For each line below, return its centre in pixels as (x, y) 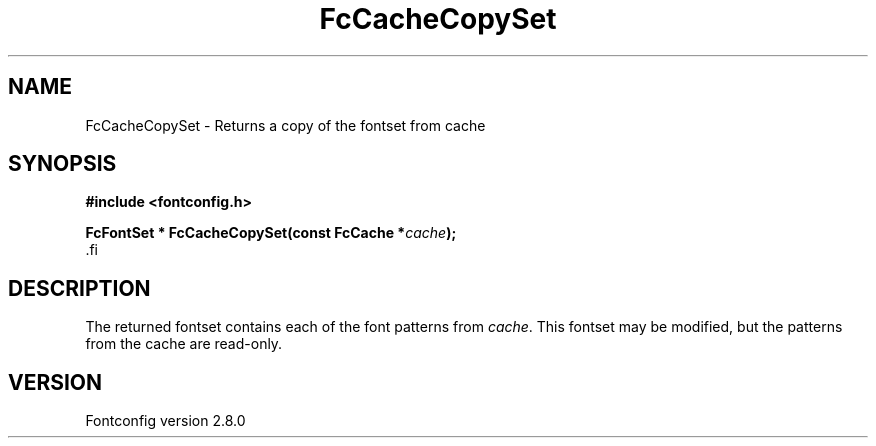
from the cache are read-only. (184, 344)
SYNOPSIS (62, 164)
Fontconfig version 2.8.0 (165, 421)
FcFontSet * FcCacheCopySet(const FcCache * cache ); (271, 233)
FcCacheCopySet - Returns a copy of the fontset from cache (285, 125)
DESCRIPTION (79, 288)
